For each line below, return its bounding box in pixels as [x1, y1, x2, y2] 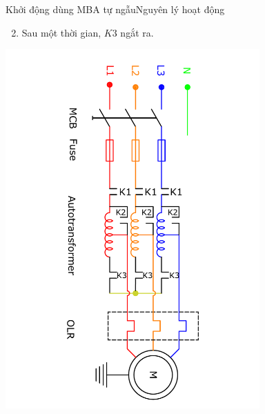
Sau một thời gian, [21, 25, 101, 39]
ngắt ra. [120, 25, 154, 39]
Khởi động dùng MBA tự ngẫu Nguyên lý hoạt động [6, 2, 225, 16]
